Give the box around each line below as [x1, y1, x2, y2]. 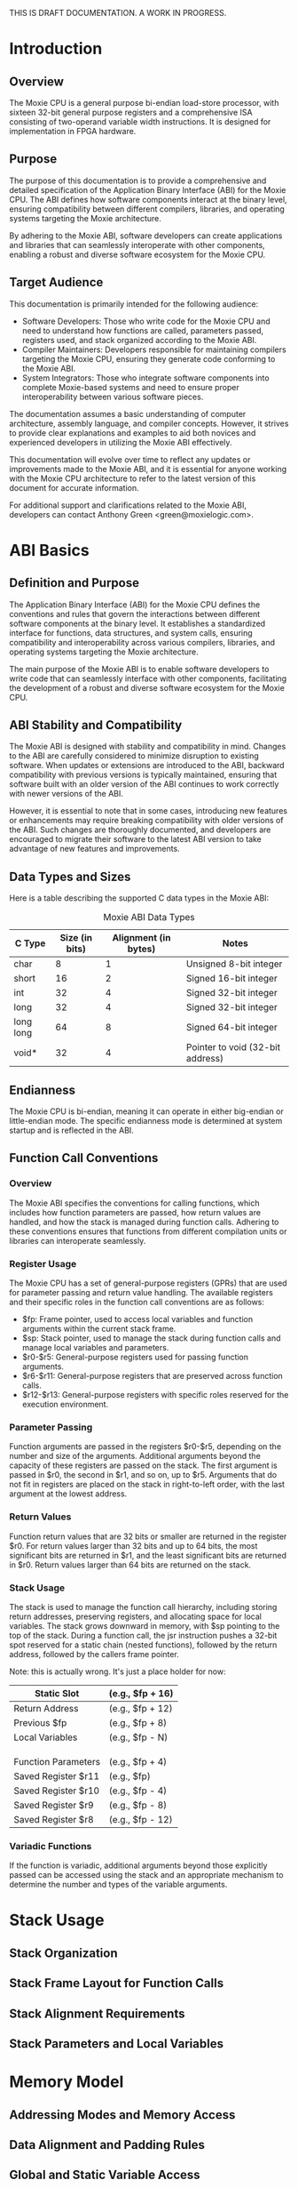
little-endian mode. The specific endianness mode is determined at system [9, 1116, 283, 1126]
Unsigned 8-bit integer [185, 958, 283, 970]
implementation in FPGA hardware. [9, 126, 137, 136]
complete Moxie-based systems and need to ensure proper [21, 381, 239, 392]
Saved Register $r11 [13, 1769, 100, 1782]
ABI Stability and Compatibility [9, 717, 183, 733]
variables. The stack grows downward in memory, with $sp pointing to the [9, 1620, 280, 1631]
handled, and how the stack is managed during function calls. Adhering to [9, 1216, 279, 1227]
